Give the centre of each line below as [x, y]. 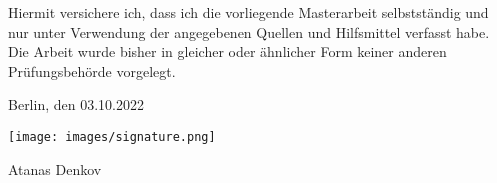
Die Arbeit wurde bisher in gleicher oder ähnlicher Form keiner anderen [227, 51]
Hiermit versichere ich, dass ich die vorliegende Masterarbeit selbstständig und [248, 12]
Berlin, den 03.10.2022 [76, 104]
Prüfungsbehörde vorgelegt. [92, 70]
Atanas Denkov [55, 168]
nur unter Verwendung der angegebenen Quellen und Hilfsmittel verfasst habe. [249, 31]
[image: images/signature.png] [112, 136]
